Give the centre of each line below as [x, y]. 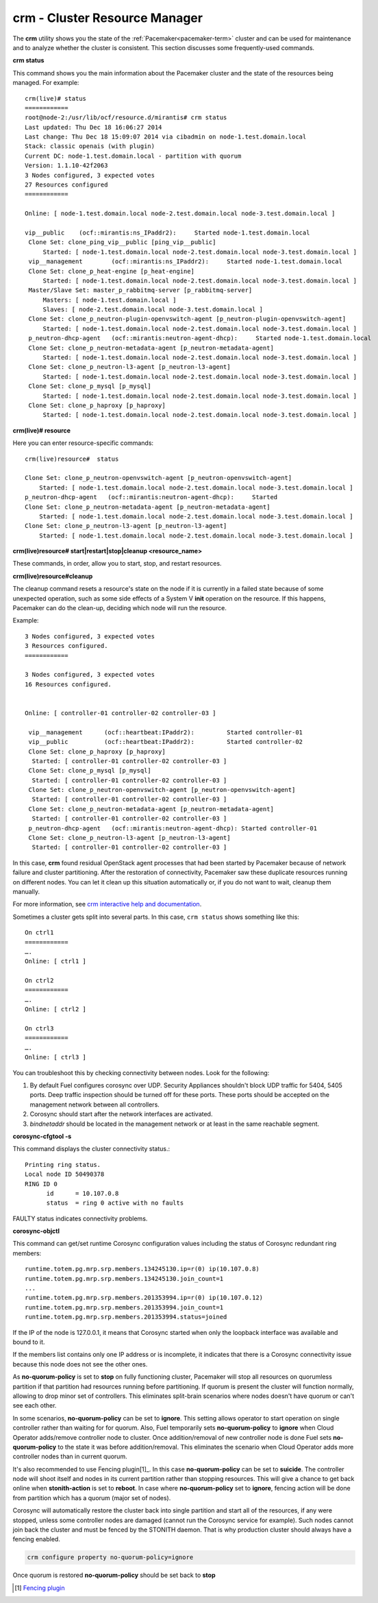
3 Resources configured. [66, 646]
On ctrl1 [39, 933]
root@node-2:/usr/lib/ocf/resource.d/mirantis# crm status [126, 118]
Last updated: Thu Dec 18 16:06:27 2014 [93, 127]
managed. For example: [46, 83]
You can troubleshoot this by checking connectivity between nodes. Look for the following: [141, 1072]
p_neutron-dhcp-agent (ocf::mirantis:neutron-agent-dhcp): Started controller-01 [173, 828]
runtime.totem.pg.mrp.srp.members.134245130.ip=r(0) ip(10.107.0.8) [142, 1269]
